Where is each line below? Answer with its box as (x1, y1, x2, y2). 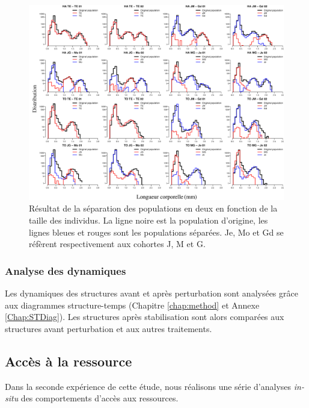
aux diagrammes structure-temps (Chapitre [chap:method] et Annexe (5, 298, 260, 311)
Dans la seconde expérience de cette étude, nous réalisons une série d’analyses (5, 380, 292, 392)
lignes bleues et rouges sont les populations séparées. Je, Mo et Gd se (29, 225, 284, 238)
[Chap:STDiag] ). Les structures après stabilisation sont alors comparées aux (5, 310, 284, 323)
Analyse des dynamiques (5, 263, 126, 278)
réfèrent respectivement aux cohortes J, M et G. (29, 237, 206, 250)
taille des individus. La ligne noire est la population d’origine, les (29, 213, 268, 226)
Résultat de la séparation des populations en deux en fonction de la (29, 202, 278, 215)
